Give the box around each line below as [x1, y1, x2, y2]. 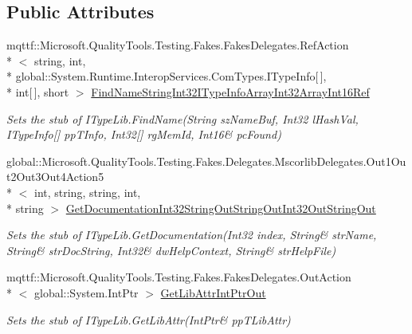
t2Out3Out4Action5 [6, 168, 104, 185]
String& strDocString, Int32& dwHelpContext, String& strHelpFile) [6, 242, 336, 258]
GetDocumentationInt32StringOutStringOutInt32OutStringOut [65, 199, 376, 216]
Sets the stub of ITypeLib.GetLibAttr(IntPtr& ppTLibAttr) [6, 311, 291, 328]
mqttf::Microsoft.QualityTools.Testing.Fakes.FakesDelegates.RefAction [6, 37, 349, 53]
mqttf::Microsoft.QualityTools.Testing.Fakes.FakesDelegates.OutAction [6, 269, 351, 285]
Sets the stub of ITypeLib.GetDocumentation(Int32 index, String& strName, [6, 226, 377, 243]
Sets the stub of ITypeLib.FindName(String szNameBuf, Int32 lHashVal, [6, 110, 359, 127]
